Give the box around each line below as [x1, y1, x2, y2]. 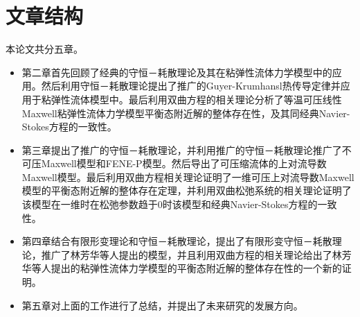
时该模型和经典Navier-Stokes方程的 [162, 197, 318, 212]
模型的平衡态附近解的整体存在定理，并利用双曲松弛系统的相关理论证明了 [21, 183, 352, 198]
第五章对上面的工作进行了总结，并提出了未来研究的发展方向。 [21, 298, 303, 312]
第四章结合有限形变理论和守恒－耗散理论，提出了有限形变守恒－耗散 [21, 234, 332, 248]
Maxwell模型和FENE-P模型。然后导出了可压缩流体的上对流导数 [41, 156, 327, 171]
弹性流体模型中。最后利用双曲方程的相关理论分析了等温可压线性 [51, 92, 342, 106]
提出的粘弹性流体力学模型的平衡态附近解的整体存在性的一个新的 [51, 261, 342, 275]
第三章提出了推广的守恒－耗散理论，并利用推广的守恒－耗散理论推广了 [21, 142, 342, 157]
